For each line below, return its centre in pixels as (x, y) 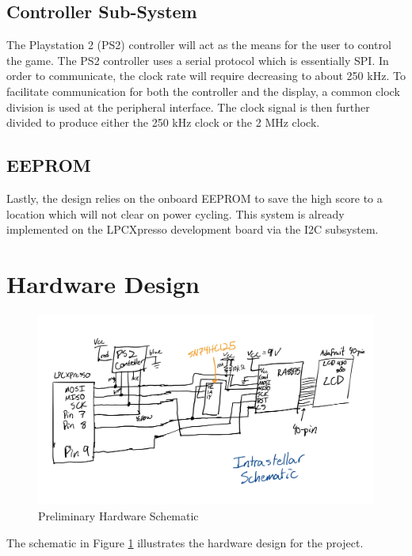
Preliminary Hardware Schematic (118, 516)
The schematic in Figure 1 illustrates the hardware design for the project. (185, 542)
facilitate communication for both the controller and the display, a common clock (203, 91)
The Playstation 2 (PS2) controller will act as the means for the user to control (199, 45)
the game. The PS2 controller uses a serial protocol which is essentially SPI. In (198, 60)
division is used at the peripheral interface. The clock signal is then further (188, 107)
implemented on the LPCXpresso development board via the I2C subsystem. (193, 229)
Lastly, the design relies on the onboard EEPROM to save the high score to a (195, 198)
